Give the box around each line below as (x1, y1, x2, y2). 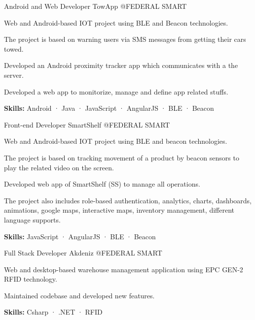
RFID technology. (4, 274, 57, 284)
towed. (4, 43, 24, 54)
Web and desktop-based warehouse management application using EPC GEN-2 (4, 264, 243, 274)
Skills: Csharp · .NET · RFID (4, 307, 103, 317)
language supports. (4, 214, 61, 224)
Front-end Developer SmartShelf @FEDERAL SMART (4, 119, 170, 129)
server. (4, 69, 24, 80)
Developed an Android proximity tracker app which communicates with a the (4, 60, 238, 70)
